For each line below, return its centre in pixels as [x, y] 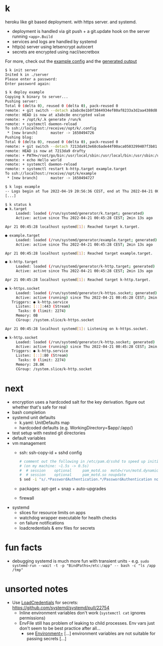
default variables [29, 438]
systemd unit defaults [34, 417]
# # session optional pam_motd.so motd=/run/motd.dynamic [89, 471]
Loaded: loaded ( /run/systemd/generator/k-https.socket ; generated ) [87, 293]
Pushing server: [21, 102]
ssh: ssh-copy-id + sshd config [51, 452]
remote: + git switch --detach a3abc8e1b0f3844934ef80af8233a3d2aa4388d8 [81, 110]
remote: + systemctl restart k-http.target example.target [66, 169]
